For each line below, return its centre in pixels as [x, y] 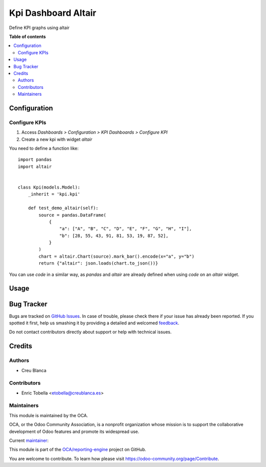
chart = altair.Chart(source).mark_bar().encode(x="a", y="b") [116, 256]
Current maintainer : [29, 440]
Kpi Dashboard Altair [53, 13]
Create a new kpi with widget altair [57, 139]
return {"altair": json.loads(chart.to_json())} [99, 263]
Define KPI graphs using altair [39, 28]
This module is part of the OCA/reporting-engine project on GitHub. [78, 450]
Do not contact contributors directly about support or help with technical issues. [90, 332]
